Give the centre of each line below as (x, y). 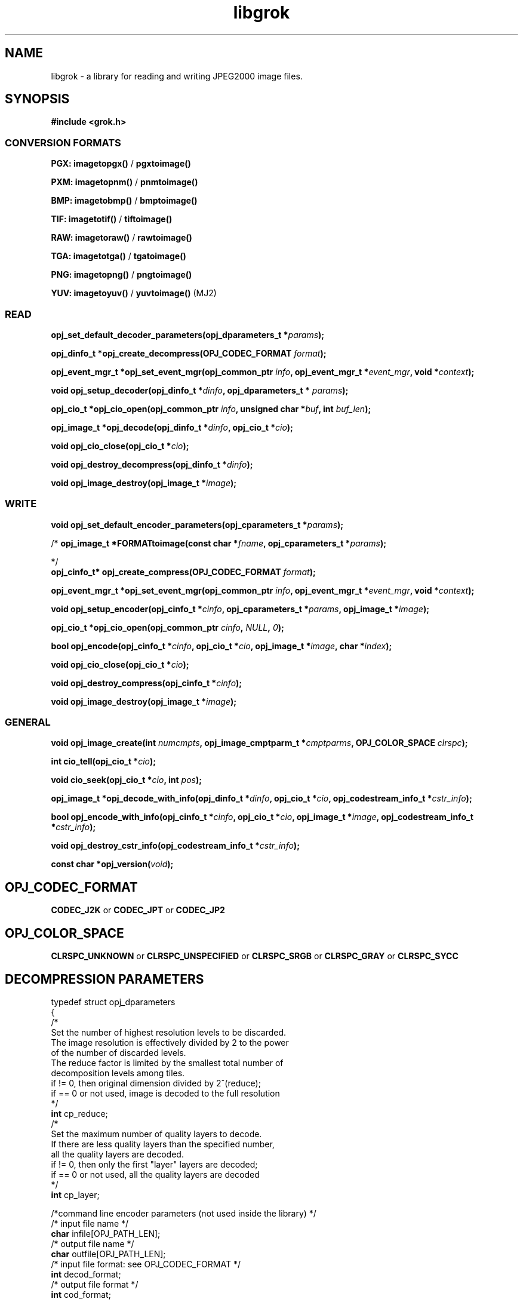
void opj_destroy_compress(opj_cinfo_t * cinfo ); (147, 683)
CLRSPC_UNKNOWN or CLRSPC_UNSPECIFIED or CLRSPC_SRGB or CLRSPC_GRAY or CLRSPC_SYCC (255, 956)
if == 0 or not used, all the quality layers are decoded (155, 1174)
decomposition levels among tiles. (118, 1073)
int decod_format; (86, 1274)
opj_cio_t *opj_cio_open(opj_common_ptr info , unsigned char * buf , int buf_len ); (211, 409)
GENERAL (28, 722)
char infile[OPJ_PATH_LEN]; (106, 1233)
